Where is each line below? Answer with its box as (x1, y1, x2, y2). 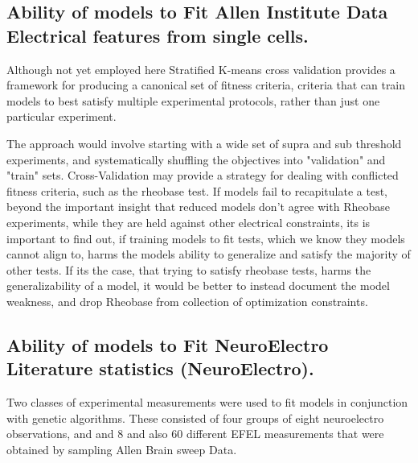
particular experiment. (6, 108, 117, 125)
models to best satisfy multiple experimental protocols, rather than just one (6, 92, 380, 109)
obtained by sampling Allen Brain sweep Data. (6, 440, 237, 457)
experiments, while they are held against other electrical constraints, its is (6, 213, 371, 230)
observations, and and (6, 425, 114, 442)
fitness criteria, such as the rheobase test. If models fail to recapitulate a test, (6, 182, 387, 199)
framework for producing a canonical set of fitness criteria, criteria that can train (6, 76, 406, 93)
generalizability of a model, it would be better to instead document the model (6, 277, 390, 294)
